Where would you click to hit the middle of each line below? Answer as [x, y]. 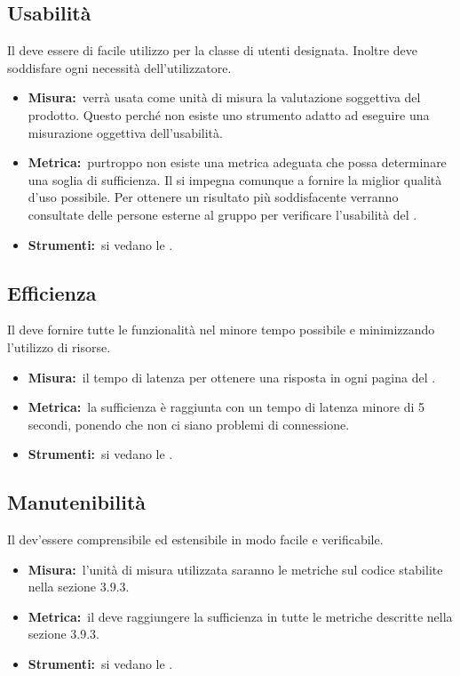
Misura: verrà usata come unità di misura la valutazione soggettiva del [224, 97]
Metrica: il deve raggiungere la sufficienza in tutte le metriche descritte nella [240, 616]
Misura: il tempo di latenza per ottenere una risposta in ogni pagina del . [232, 377]
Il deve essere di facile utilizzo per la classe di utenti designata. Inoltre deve [213, 50]
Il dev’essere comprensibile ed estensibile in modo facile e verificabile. [195, 539]
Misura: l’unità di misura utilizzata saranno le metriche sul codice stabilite [235, 569]
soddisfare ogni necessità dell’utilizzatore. [119, 67]
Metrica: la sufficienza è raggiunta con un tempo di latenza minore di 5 [226, 407]
